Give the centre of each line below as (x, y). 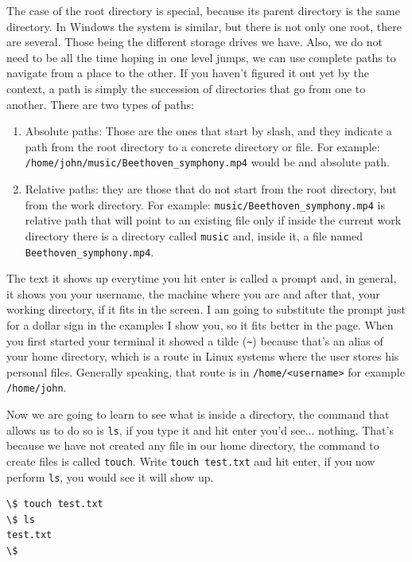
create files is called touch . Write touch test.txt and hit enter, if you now (191, 461)
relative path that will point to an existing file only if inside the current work (213, 220)
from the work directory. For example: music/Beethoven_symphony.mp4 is (205, 204)
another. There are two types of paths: (100, 104)
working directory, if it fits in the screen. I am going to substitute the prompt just (206, 309)
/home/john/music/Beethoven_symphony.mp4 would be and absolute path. (207, 162)
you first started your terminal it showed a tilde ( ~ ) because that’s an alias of (195, 340)
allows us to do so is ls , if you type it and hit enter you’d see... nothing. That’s (200, 429)
